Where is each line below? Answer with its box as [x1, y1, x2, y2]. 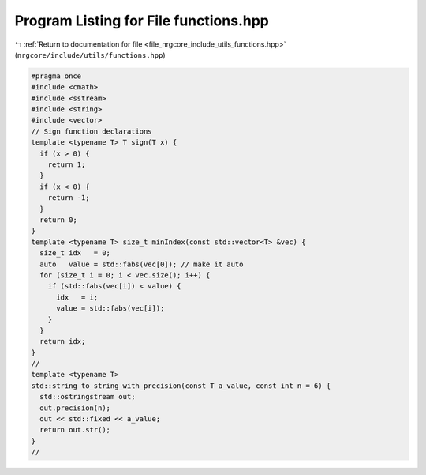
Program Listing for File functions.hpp [14, 12, 270, 29]
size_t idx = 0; [39, 249, 110, 258]
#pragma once [31, 71, 82, 81]
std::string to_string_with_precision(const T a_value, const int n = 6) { [31, 381, 331, 390]
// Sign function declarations [31, 126, 153, 136]
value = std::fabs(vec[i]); [56, 304, 165, 313]
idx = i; [56, 292, 99, 302]
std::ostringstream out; [39, 392, 136, 401]
